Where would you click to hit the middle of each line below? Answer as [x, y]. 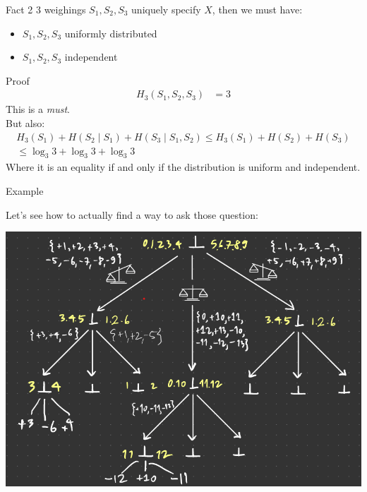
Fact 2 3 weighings [46, 9]
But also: [25, 123]
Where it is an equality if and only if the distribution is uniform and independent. [183, 167]
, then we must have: [257, 9]
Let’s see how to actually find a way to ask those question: [132, 214]
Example [25, 191]
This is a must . [38, 109]
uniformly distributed [111, 33]
